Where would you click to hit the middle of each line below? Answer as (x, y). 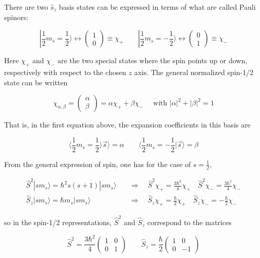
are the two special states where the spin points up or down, (153, 60)
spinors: (16, 17)
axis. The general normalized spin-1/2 (194, 72)
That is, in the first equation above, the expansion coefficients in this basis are (127, 125)
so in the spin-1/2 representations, (58, 222)
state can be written (36, 82)
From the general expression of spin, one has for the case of (98, 164)
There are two (26, 7)
